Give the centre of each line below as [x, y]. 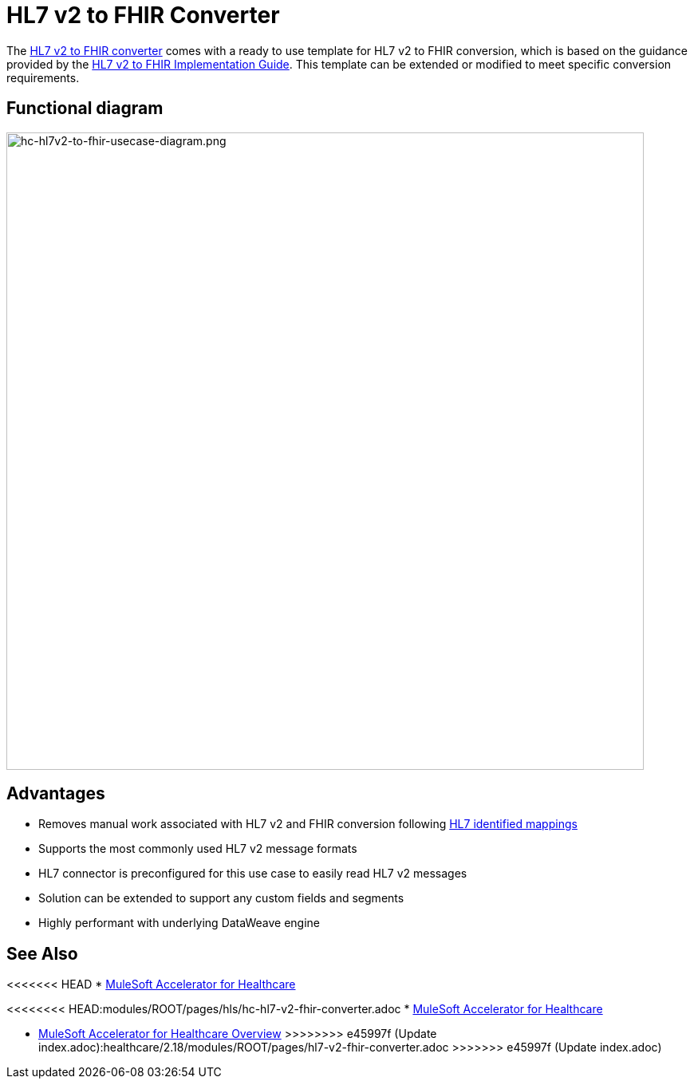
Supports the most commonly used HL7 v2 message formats [198, 849]
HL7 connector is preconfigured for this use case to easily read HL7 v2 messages [253, 874]
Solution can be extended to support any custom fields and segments [221, 898]
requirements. [43, 77]
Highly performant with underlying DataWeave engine [179, 923]
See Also [42, 953]
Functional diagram [85, 108]
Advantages [56, 794]
